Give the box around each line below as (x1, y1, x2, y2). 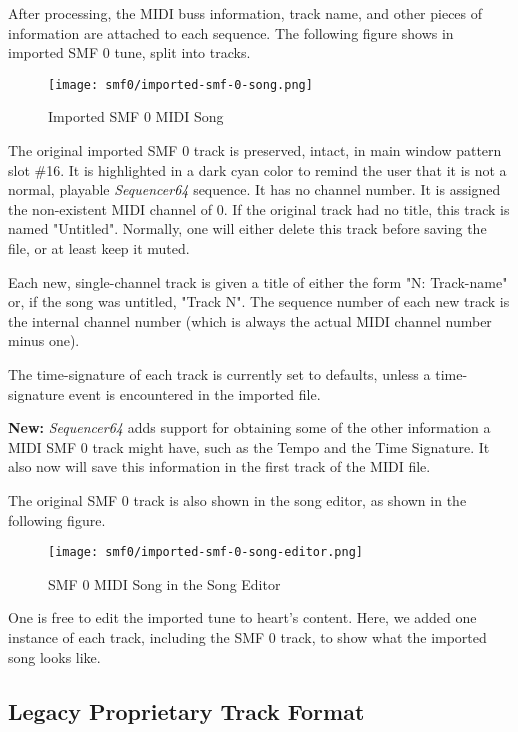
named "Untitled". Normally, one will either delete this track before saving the (8, 218, 487, 239)
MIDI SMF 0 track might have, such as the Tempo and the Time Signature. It (8, 436, 490, 457)
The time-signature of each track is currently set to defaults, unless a (8, 363, 431, 384)
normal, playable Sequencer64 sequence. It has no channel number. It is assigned (8, 179, 501, 200)
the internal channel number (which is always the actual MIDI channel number (8, 310, 492, 331)
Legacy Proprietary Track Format (8, 695, 365, 726)
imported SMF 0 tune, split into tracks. (8, 42, 251, 63)
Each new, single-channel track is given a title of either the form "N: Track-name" (8, 271, 508, 292)
